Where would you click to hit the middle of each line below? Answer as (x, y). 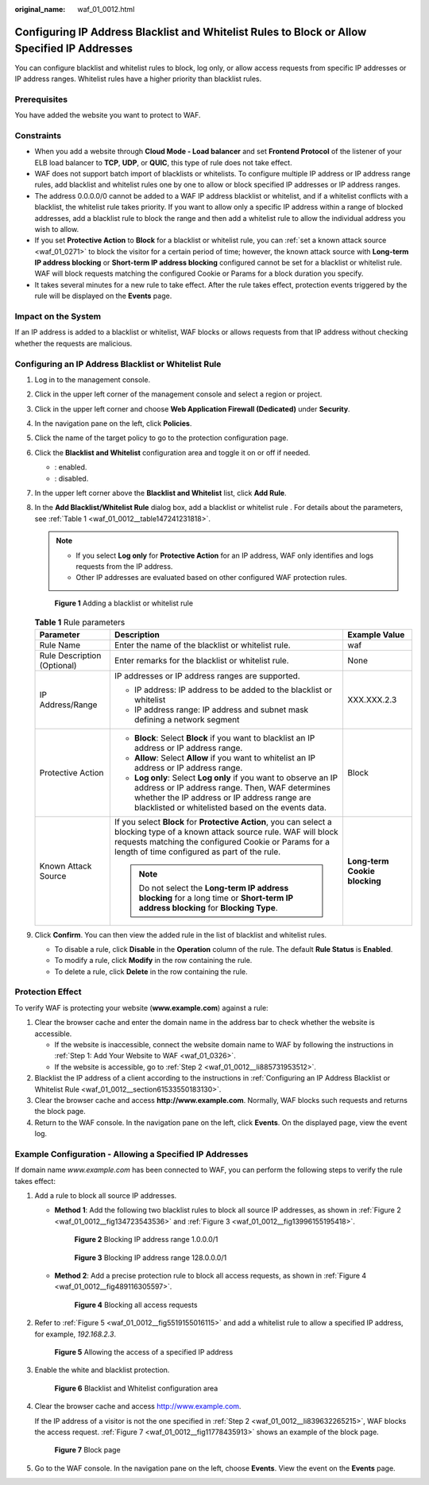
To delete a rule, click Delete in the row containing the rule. (151, 971)
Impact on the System (58, 316)
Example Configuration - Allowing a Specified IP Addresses (131, 1154)
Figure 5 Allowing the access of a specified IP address (144, 1352)
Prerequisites (41, 99)
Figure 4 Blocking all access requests (136, 1305)
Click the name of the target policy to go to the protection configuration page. (162, 438)
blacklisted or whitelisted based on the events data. (230, 807)
